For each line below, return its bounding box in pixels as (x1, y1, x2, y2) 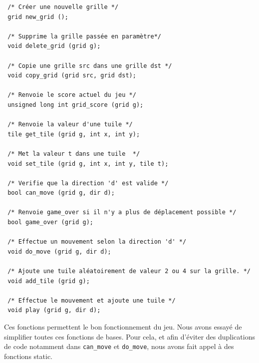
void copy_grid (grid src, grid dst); (7, 72, 136, 79)
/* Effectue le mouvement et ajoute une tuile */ (7, 297, 176, 304)
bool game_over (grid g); (7, 219, 93, 226)
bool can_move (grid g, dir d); (7, 189, 115, 197)
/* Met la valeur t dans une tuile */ (7, 150, 140, 157)
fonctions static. (4, 351, 52, 361)
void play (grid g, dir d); (7, 307, 101, 314)
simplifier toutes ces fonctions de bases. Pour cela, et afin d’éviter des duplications (4, 331, 255, 342)
